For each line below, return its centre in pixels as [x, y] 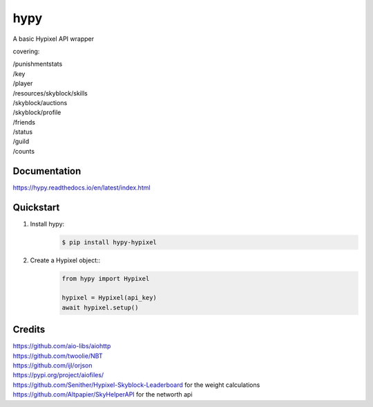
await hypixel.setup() [100, 307]
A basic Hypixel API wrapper [54, 39]
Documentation [47, 171]
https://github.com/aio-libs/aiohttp [62, 346]
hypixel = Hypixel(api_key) [109, 298]
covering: [26, 51]
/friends [24, 122]
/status [23, 132]
